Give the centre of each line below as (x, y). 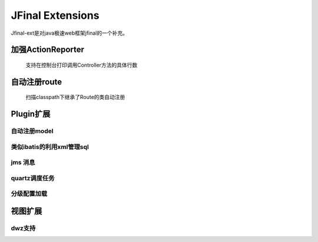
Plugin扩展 (31, 114)
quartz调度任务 (33, 178)
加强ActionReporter (48, 50)
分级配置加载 (29, 194)
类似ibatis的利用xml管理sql (50, 147)
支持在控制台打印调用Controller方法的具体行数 (82, 65)
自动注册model (32, 131)
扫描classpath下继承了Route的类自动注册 (75, 97)
